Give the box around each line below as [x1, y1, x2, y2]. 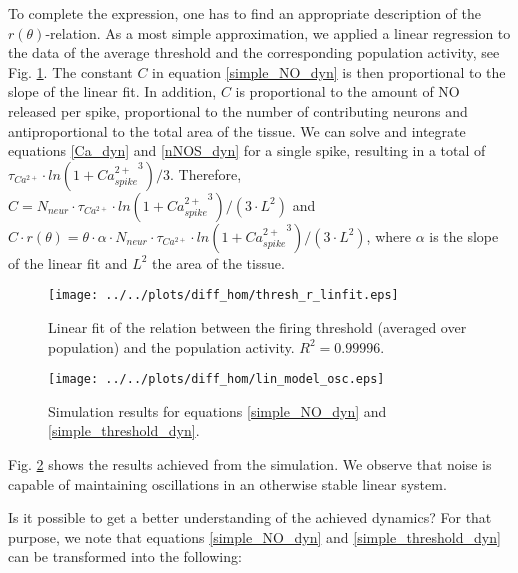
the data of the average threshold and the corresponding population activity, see [8, 42, 500, 63]
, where [366, 225, 411, 246]
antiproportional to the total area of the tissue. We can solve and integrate [8, 120, 466, 141]
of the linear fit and [8, 252, 128, 273]
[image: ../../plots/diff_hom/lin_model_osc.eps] [48, 372, 385, 387]
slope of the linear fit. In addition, [8, 81, 217, 102]
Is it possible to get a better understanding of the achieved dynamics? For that [8, 507, 492, 528]
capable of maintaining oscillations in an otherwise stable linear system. [8, 473, 447, 494]
